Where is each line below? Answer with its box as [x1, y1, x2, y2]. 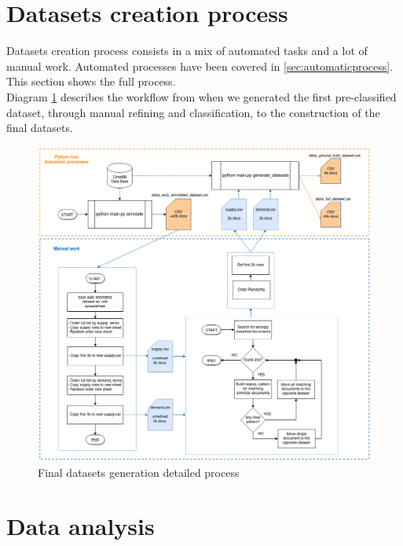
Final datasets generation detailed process [38, 464, 240, 480]
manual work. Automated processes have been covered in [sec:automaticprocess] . [6, 57, 394, 74]
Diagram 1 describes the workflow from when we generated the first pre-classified [6, 88, 397, 104]
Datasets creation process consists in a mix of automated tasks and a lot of [6, 42, 368, 59]
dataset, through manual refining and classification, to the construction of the [6, 104, 380, 120]
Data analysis [6, 510, 155, 542]
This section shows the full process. [6, 73, 176, 90]
